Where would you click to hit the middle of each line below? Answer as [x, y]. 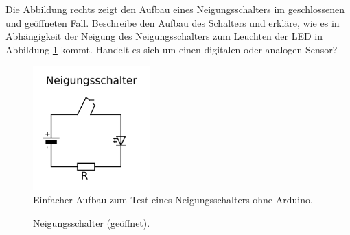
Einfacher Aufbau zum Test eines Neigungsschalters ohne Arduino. [173, 200]
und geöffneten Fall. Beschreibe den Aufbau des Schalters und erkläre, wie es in [173, 22]
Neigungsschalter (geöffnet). [92, 222]
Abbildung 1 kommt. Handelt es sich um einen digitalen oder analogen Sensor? [172, 49]
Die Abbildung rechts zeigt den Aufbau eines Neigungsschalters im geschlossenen [175, 9]
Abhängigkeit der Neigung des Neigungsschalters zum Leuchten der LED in [164, 36]
